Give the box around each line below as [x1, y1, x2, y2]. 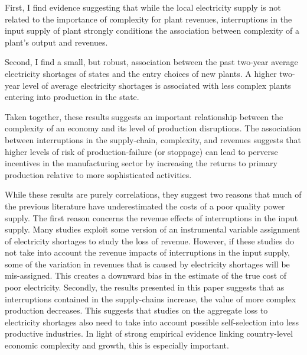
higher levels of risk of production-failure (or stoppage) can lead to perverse [5, 145, 278, 157]
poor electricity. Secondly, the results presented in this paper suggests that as [5, 281, 285, 293]
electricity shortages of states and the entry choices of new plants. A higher [5, 67, 277, 79]
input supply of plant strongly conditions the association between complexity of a [5, 24, 300, 37]
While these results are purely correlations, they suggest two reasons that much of [5, 188, 302, 201]
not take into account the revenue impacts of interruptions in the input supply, [5, 246, 290, 259]
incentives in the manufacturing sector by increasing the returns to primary [5, 157, 277, 169]
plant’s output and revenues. [5, 35, 108, 48]
